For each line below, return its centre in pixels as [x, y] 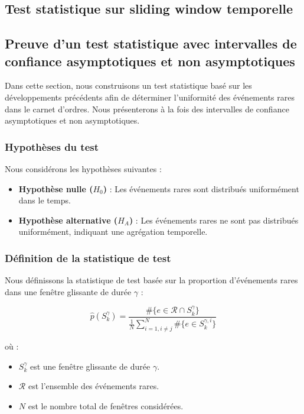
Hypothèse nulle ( [56, 188]
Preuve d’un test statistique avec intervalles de [151, 43]
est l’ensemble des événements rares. [94, 386]
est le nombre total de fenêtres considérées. [106, 405]
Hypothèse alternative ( [68, 220]
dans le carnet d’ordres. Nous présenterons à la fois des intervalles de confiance [147, 109]
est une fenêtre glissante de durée [90, 366]
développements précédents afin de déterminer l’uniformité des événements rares [150, 97]
